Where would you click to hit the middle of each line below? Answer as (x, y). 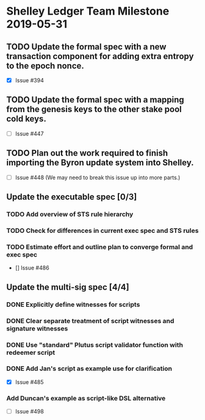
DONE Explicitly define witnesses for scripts (73, 304)
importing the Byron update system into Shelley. (100, 163)
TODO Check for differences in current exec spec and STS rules (103, 231)
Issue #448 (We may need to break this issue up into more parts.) (98, 177)
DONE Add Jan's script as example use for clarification (89, 369)
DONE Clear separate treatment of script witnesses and (90, 321)
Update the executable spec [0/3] (72, 197)
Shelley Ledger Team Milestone (88, 11)
